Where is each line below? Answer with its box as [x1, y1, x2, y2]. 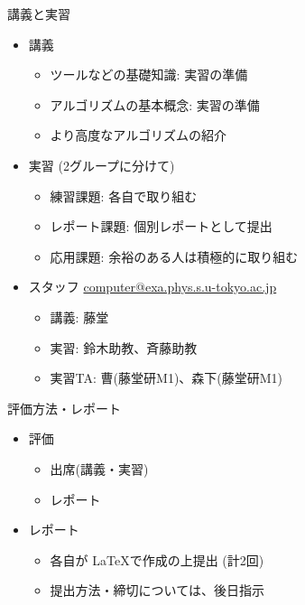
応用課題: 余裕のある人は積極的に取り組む [50, 247, 299, 265]
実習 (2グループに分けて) [28, 155, 175, 174]
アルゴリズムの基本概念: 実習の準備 [50, 95, 260, 114]
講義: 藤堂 [50, 307, 109, 326]
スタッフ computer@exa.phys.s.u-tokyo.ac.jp [28, 277, 277, 296]
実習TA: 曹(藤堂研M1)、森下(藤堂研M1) [50, 368, 283, 387]
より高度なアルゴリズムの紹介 [50, 126, 226, 144]
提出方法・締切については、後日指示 [50, 581, 264, 600]
